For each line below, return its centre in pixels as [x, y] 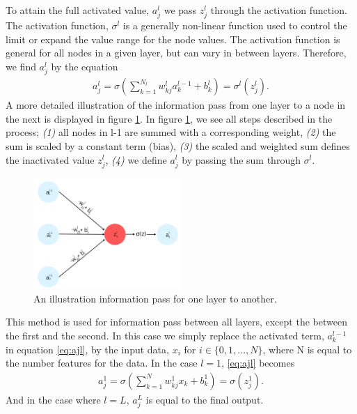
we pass [180, 10]
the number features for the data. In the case [102, 363]
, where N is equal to [307, 349]
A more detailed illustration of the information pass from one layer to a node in [176, 105]
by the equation [85, 66]
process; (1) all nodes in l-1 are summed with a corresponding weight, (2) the [171, 132]
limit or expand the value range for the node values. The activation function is [173, 39]
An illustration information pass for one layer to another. [155, 298]
